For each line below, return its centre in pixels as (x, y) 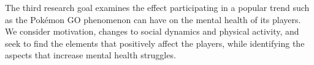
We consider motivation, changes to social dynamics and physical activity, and (152, 31)
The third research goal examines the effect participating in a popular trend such (157, 7)
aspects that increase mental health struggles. (90, 55)
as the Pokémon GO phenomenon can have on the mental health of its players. (153, 19)
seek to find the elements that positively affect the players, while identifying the (155, 43)
